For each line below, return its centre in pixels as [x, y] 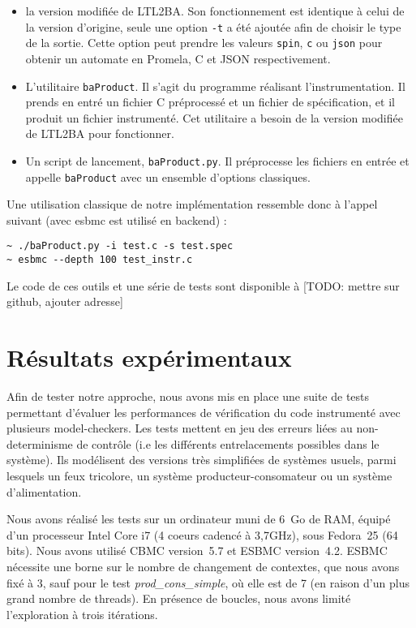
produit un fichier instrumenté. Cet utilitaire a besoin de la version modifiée [214, 117]
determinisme [40, 443]
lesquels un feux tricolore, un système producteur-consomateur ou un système [199, 476]
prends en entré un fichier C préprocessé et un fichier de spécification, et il [210, 102]
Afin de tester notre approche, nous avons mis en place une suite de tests [188, 396]
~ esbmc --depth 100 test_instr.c [100, 260]
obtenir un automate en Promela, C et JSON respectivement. [178, 58]
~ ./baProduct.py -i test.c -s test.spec [120, 246]
